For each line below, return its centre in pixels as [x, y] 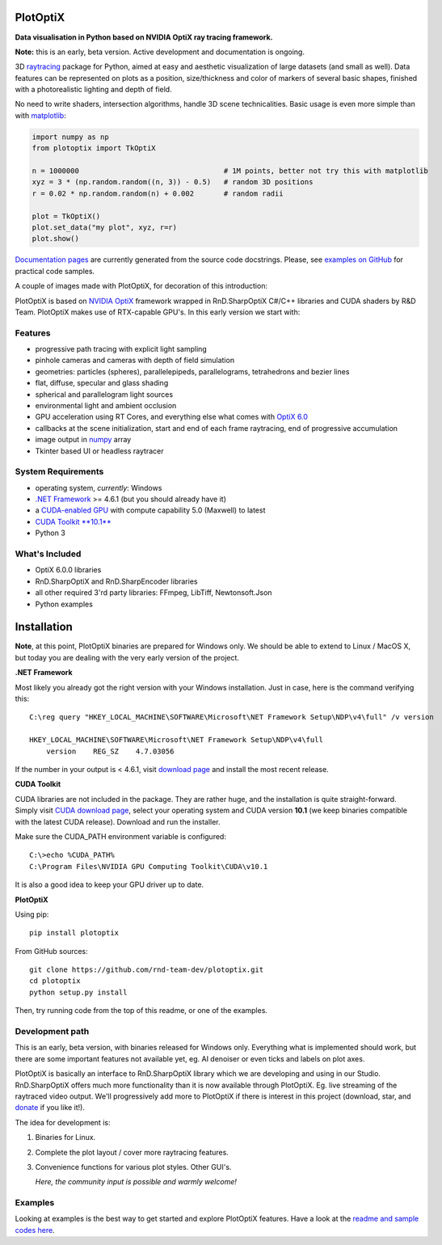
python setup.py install [78, 992]
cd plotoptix [55, 981]
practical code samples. [55, 271]
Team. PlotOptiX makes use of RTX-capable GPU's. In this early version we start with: [158, 312]
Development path [52, 1032]
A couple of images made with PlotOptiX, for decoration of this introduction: [141, 286]
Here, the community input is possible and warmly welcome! [136, 1182]
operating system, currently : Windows [99, 487]
